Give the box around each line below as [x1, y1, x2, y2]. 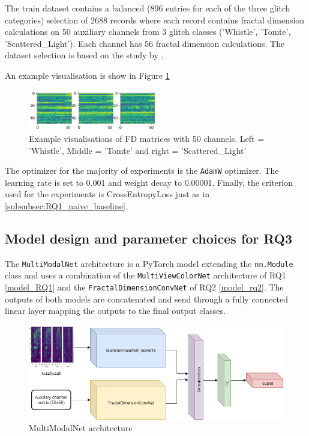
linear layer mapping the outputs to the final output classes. [5, 304, 226, 317]
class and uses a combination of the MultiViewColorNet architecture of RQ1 [5, 269, 286, 281]
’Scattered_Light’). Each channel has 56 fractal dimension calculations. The [5, 37, 285, 49]
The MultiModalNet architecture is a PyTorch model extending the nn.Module [5, 257, 293, 269]
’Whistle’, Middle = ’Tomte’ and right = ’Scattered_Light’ [29, 144, 247, 156]
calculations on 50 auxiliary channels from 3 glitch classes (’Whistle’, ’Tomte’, [5, 25, 291, 38]
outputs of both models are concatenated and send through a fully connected [5, 292, 289, 305]
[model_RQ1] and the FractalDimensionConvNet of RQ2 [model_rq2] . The [5, 281, 284, 293]
